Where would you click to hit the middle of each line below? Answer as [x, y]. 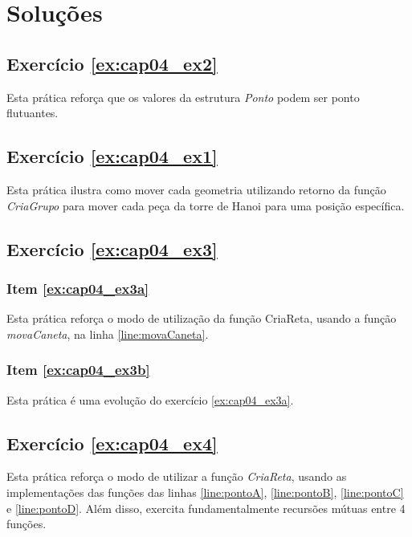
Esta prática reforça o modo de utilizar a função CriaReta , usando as [177, 476]
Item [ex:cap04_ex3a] [78, 288]
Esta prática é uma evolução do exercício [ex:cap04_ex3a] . [150, 399]
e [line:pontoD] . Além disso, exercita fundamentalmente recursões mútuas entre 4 [206, 508]
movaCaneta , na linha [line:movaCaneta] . [108, 334]
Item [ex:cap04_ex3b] [78, 370]
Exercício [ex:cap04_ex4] [112, 443]
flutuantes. [33, 113]
